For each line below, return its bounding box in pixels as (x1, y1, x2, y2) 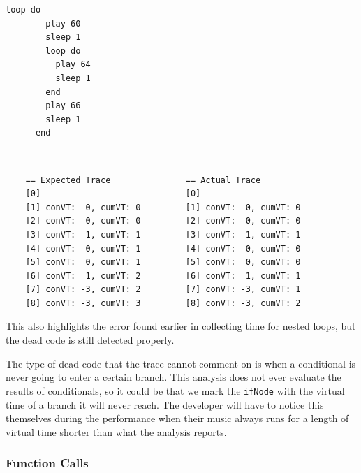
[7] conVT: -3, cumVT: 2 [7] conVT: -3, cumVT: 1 (25, 284, 301, 295)
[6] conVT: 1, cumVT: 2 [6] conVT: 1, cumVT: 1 (25, 270, 301, 281)
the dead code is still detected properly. (6, 333, 175, 347)
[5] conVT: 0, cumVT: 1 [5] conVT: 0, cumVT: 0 (25, 257, 301, 268)
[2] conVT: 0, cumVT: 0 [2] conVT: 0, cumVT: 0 (25, 216, 301, 226)
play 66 (45, 101, 81, 111)
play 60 (45, 18, 81, 29)
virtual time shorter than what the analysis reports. (6, 424, 227, 439)
